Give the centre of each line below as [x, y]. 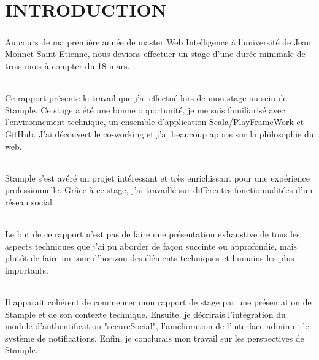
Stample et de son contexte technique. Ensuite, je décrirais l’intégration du [145, 314]
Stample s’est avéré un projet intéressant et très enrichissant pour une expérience [157, 178]
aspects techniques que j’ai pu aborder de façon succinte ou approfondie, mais [151, 246]
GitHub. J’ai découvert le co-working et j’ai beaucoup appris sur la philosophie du [159, 133]
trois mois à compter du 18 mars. [67, 65]
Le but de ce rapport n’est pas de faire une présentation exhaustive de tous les [152, 234]
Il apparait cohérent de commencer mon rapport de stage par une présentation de [158, 302]
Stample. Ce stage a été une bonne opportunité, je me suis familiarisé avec [145, 109]
